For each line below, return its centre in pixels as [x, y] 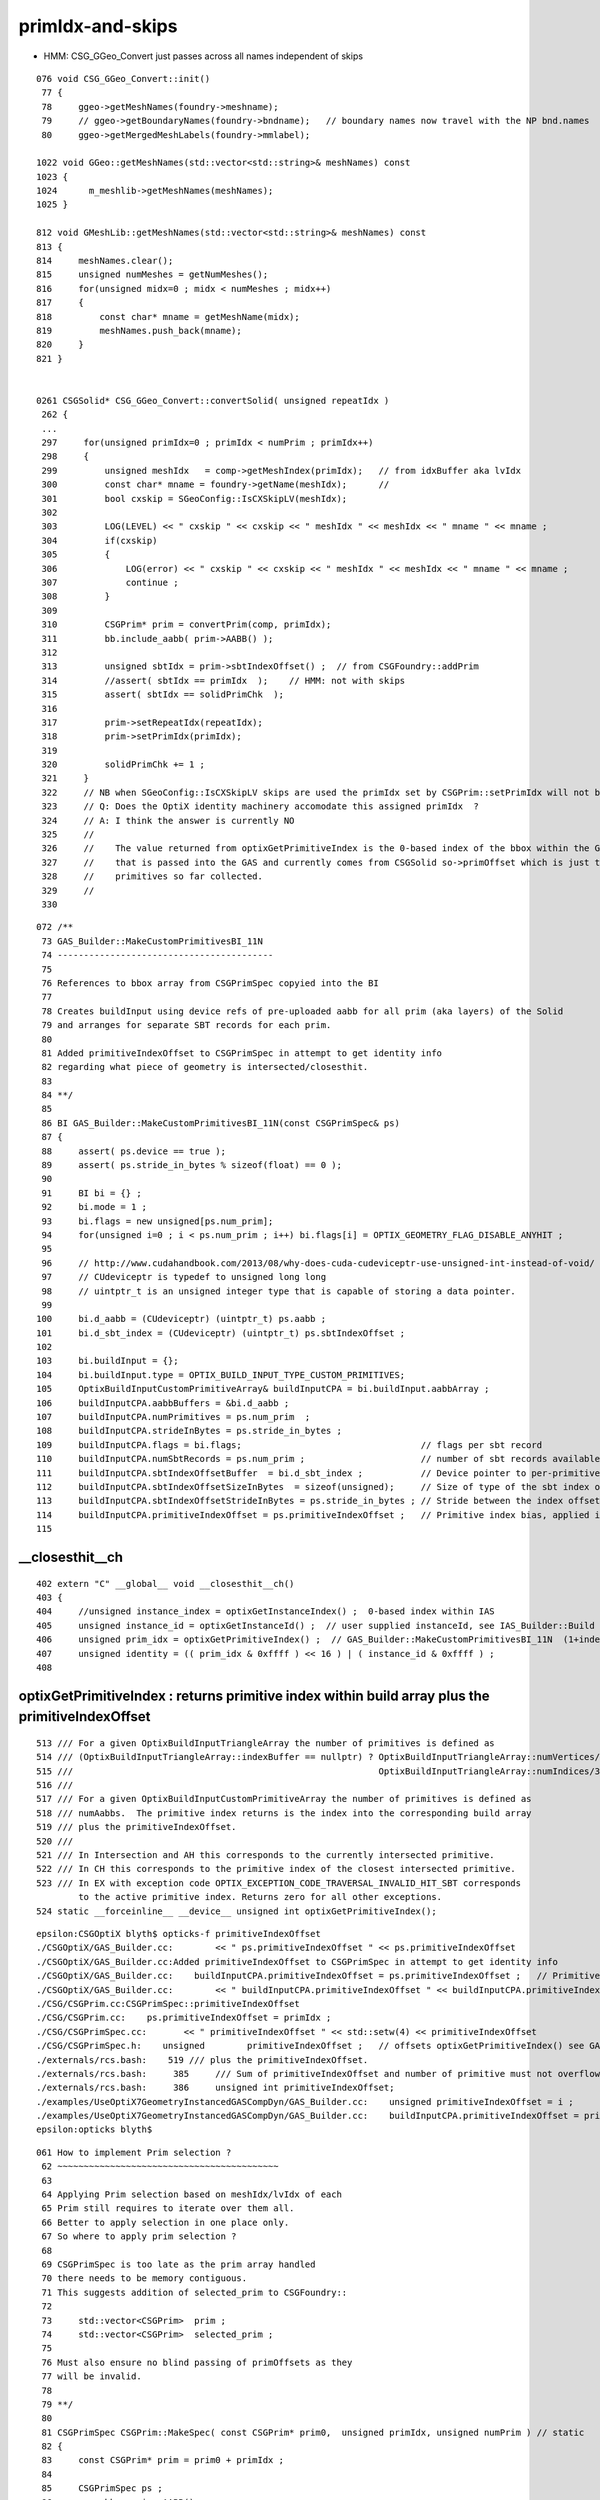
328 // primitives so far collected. [152, 876]
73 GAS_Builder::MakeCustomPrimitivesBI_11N [152, 941]
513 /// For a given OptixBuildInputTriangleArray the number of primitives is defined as [265, 1743]
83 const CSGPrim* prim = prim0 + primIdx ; [163, 2460]
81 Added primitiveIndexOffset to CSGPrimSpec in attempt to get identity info [242, 1053]
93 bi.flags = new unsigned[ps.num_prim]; [157, 1221]
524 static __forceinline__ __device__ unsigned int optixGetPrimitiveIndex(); [236, 1911]
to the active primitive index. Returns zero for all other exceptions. [260, 1897]
